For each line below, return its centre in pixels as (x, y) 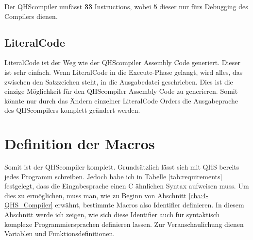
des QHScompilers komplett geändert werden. (72, 110)
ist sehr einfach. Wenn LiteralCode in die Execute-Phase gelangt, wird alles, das (124, 72)
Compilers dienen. (31, 16)
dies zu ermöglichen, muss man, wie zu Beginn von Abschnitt (96, 195)
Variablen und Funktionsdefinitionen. (60, 233)
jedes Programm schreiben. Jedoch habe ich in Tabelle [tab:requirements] (113, 176)
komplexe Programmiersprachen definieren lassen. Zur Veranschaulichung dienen (124, 224)
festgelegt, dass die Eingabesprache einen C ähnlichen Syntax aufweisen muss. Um (127, 186)
